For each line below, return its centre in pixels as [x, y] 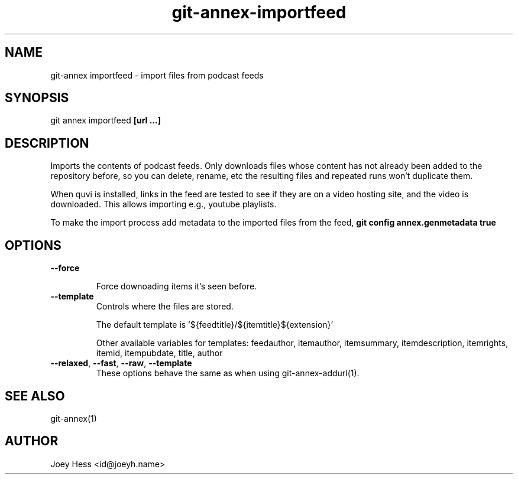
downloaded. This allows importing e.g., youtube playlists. [164, 204]
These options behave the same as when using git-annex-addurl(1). [228, 373]
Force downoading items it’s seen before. [177, 286]
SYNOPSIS [37, 98]
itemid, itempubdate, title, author [159, 353]
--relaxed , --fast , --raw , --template [121, 363]
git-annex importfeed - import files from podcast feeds [157, 75]
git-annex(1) [74, 418]
